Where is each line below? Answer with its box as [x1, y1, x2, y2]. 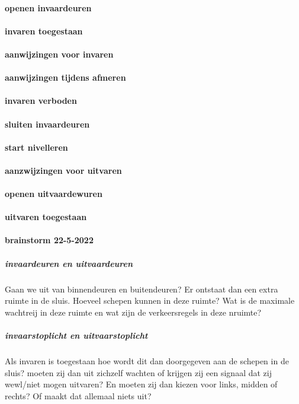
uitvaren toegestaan [5, 211, 87, 223]
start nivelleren [5, 141, 68, 153]
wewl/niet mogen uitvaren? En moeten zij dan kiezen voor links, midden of [5, 378, 278, 390]
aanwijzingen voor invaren [5, 47, 114, 60]
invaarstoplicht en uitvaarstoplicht [5, 329, 148, 341]
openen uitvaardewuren [5, 187, 102, 200]
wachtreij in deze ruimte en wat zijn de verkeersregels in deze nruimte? [5, 306, 262, 318]
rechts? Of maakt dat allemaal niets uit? [5, 389, 152, 402]
